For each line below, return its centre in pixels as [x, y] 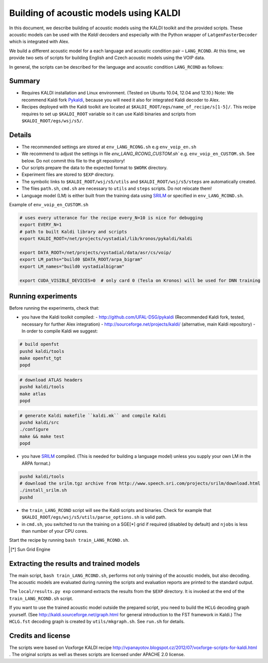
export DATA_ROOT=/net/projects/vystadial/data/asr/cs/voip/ [96, 252]
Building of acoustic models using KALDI [95, 13]
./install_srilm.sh [43, 490]
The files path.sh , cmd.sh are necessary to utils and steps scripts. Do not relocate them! [117, 188]
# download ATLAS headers [51, 380]
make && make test [42, 436]
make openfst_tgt [41, 358]
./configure [34, 429]
